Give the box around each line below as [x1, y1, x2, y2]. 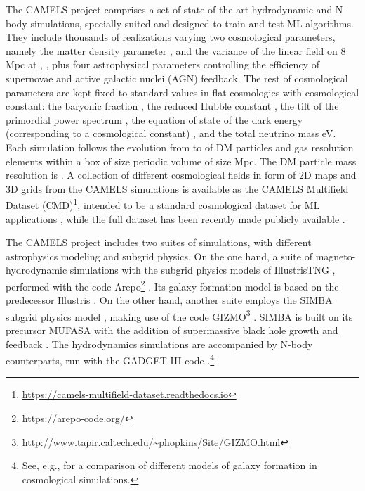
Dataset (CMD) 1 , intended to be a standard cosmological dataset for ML [6, 196, 320, 212]
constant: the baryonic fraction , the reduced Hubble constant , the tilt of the [6, 98, 339, 113]
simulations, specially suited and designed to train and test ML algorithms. [30, 15, 354, 30]
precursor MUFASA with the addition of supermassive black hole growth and [6, 323, 338, 338]
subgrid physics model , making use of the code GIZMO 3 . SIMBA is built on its [6, 307, 353, 324]
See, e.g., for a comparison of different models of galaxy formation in [22, 458, 317, 473]
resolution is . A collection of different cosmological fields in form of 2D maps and [6, 167, 357, 182]
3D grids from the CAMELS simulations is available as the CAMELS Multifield [6, 181, 349, 196]
